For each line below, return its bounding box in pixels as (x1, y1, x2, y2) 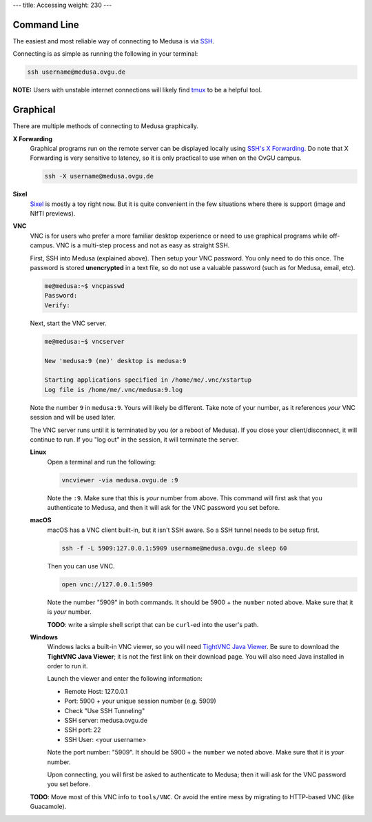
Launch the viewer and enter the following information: (47, 675, 203, 683)
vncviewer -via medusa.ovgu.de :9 (61, 476, 178, 484)
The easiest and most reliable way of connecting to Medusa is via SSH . (12, 37, 215, 45)
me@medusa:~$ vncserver (44, 338, 125, 345)
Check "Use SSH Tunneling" (64, 706, 145, 715)
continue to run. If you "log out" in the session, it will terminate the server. (30, 435, 239, 444)
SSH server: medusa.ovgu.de (64, 717, 148, 725)
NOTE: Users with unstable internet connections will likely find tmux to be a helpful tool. (12, 86, 262, 94)
